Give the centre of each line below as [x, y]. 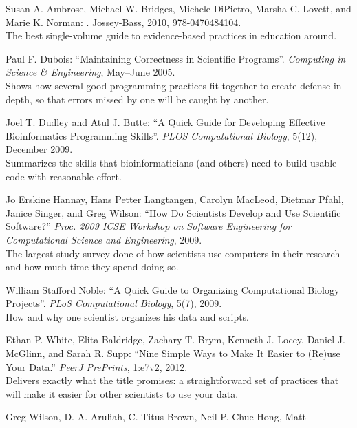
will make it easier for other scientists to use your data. [122, 393]
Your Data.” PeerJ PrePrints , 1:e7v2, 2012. [97, 366]
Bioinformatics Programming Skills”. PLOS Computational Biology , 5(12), [162, 135]
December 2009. [39, 149]
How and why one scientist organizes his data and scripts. [128, 316]
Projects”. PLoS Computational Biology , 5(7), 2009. [114, 303]
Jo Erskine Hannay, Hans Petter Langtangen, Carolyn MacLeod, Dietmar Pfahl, [175, 199]
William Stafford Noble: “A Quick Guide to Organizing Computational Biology [173, 289]
